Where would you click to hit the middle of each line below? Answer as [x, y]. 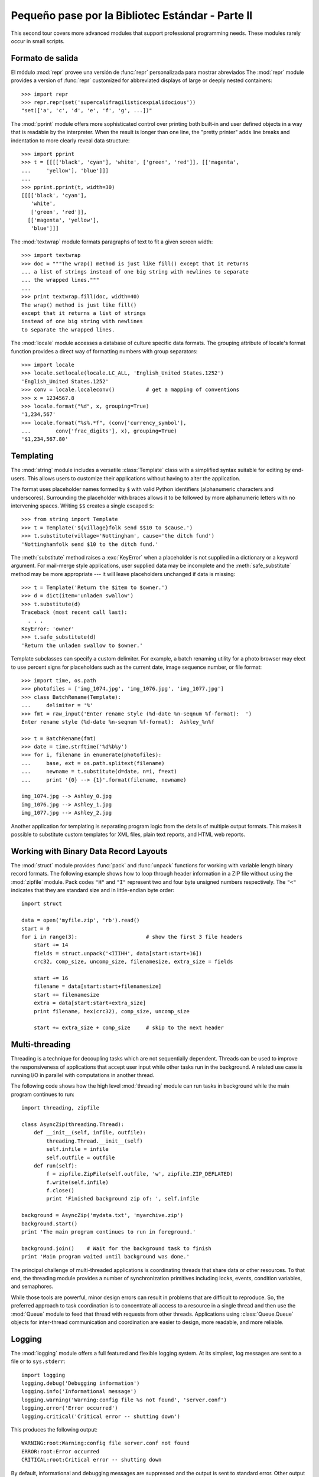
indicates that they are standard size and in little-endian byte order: [92, 890]
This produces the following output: [54, 1429]
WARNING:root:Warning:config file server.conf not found [106, 1443]
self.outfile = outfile [81, 1157]
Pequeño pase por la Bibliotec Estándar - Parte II [132, 15]
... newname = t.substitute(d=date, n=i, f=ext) [99, 772]
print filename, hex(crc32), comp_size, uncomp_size [112, 1011]
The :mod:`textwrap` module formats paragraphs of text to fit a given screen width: [112, 242]
